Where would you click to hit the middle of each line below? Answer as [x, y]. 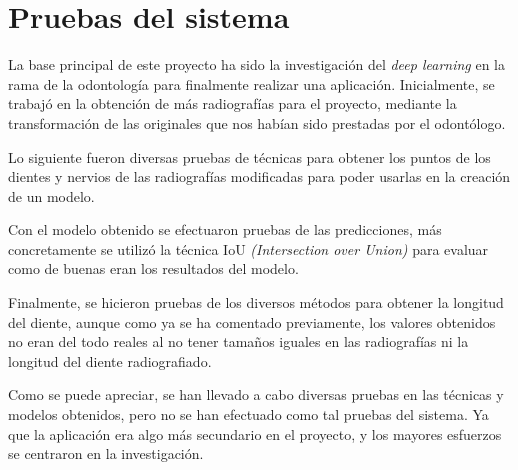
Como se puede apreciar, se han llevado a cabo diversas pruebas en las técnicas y [256, 394]
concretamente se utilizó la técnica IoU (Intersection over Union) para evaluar [248, 248]
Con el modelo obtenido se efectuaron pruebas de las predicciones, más [225, 229]
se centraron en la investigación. [106, 453]
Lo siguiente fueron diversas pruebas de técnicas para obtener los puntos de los [249, 156]
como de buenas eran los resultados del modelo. [153, 268]
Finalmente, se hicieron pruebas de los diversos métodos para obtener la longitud [256, 302]
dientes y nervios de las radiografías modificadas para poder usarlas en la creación [259, 176]
